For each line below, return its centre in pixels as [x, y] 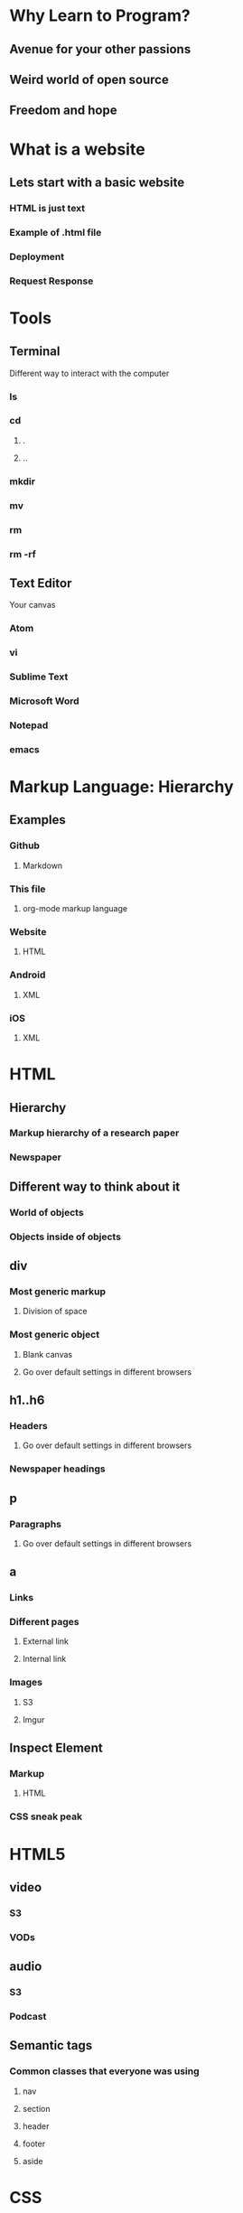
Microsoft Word [44, 701]
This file [28, 889]
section [36, 2108]
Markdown [42, 865]
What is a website [78, 149]
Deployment [37, 257]
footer [34, 2143]
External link [46, 1641]
